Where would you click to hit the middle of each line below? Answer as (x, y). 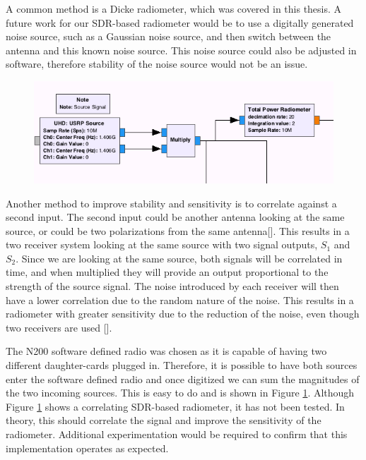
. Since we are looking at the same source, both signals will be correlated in (179, 258)
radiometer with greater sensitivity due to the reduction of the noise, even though (183, 314)
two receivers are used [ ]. (59, 327)
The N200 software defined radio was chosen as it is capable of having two (166, 351)
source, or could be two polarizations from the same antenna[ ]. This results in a (178, 230)
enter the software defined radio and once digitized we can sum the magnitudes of (183, 379)
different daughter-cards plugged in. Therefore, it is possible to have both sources (182, 365)
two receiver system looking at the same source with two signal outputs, (162, 244)
